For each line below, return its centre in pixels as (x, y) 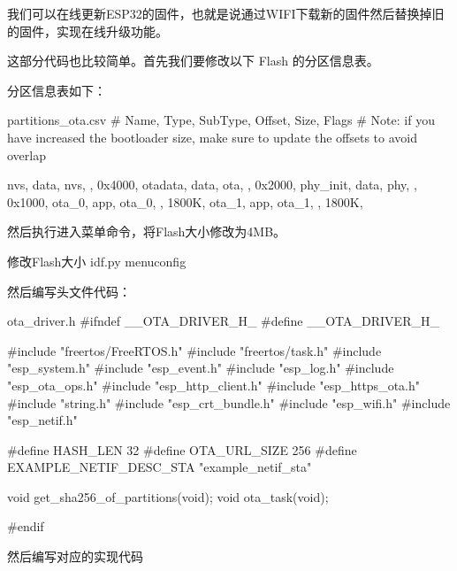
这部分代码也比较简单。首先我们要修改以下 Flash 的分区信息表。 (193, 61)
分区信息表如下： (57, 90)
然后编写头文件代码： (69, 291)
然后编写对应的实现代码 (75, 556)
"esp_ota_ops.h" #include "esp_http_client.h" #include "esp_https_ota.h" (213, 385)
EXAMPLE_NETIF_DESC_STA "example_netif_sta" (160, 467)
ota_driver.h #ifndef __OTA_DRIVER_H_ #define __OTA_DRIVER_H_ (223, 321)
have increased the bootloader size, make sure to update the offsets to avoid (213, 137)
